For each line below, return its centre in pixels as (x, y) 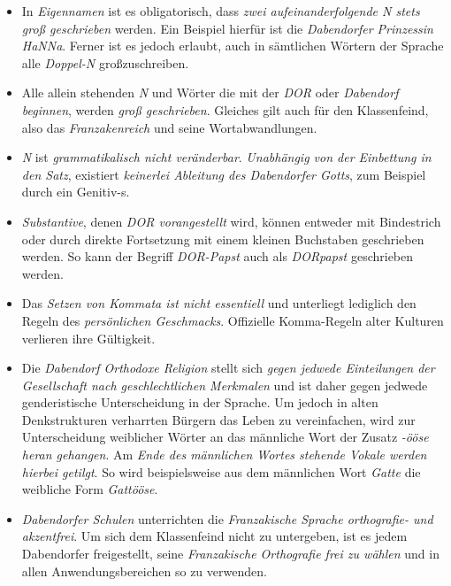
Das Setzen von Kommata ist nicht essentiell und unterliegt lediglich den (219, 303)
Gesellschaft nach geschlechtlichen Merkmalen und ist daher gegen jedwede (225, 385)
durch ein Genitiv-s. (76, 192)
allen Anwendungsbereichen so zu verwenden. (144, 571)
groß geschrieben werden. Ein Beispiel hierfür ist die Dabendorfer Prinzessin (227, 28)
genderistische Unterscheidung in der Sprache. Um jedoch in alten (200, 402)
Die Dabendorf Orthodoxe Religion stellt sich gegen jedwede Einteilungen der (228, 368)
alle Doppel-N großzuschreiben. (105, 62)
